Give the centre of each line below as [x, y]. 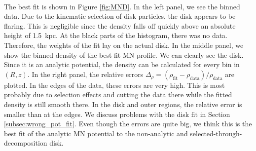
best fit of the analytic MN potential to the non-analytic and [96, 133]
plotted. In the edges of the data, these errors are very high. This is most [114, 85]
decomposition [26, 143]
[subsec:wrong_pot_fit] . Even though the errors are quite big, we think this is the [128, 124]
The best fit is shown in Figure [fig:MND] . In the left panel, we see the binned [122, 6]
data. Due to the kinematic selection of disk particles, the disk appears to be [120, 16]
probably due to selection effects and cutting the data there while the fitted [118, 94]
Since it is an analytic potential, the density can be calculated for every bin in [122, 64]
